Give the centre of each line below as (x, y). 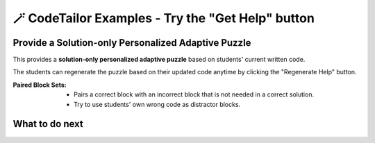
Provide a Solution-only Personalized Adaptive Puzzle (132, 43)
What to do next (48, 124)
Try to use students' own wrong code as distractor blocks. (157, 104)
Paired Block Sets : (40, 85)
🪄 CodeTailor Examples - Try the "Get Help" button (164, 18)
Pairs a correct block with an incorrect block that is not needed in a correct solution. (194, 94)
